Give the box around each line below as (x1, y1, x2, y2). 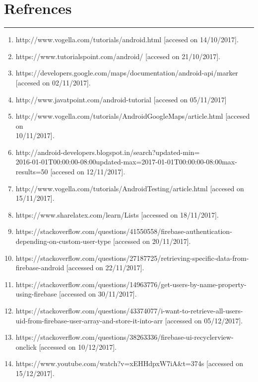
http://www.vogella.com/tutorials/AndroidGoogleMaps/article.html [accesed (15, 111, 250, 121)
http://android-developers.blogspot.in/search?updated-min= (15, 147, 200, 157)
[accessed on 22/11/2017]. (66, 262, 144, 273)
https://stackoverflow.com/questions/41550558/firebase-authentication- (15, 226, 232, 236)
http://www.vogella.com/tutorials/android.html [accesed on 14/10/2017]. (15, 34, 239, 45)
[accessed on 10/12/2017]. (39, 341, 117, 352)
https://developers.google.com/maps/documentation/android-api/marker (15, 68, 238, 78)
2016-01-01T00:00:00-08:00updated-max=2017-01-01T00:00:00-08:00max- (15, 156, 237, 167)
